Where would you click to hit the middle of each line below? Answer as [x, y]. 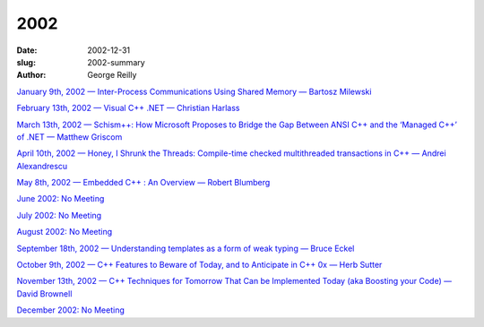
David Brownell [44, 293]
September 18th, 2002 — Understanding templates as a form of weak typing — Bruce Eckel [186, 248]
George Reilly [112, 75]
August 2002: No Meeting [65, 232]
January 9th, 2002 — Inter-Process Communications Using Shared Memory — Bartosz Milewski [194, 91]
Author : [31, 75]
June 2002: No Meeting [60, 199]
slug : [26, 62]
